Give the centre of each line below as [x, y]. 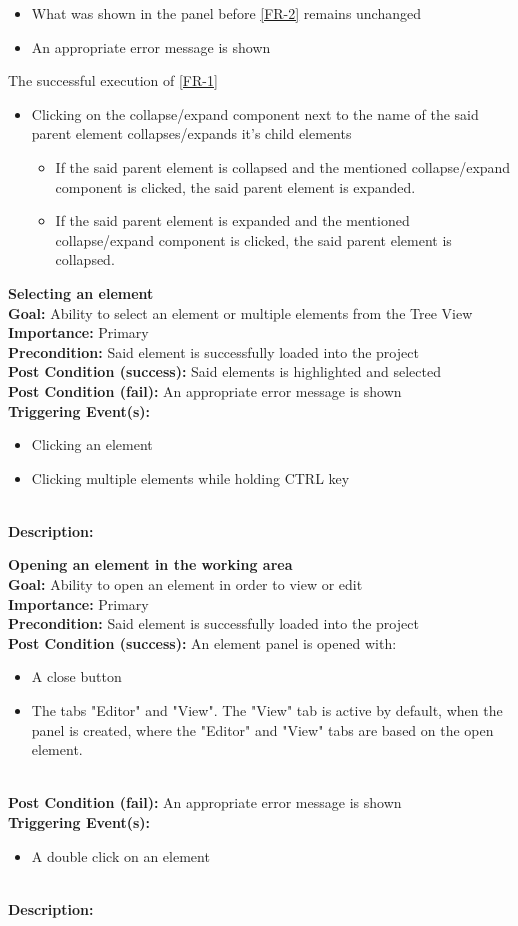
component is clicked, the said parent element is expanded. [235, 186]
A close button [76, 676]
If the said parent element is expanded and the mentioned [232, 220]
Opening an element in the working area [150, 564]
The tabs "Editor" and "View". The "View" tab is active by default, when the [267, 710]
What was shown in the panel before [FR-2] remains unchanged [226, 13]
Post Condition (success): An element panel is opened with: [202, 642]
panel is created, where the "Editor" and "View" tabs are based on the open [262, 729]
